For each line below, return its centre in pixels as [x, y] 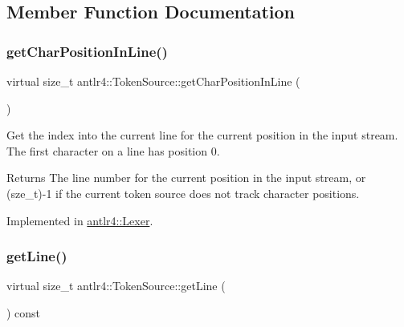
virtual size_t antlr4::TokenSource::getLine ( [116, 286]
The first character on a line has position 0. [113, 150]
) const [24, 312]
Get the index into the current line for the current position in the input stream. [202, 135]
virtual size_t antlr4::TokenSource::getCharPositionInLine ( [153, 81]
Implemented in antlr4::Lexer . [80, 220]
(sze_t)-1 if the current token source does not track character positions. [183, 193]
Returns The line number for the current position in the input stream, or [186, 178]
